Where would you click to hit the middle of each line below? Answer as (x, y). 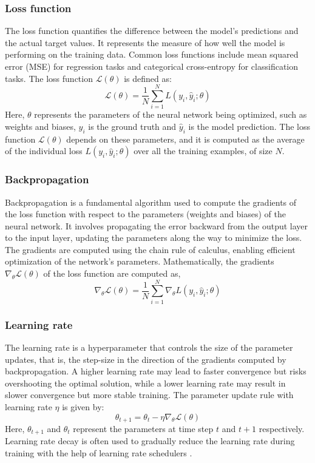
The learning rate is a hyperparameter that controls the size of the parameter (149, 347)
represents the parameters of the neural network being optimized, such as (171, 114)
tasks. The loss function (49, 78)
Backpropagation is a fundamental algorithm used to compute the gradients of (151, 202)
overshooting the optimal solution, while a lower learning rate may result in (145, 383)
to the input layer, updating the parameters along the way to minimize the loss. (154, 238)
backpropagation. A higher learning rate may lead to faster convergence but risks (156, 371)
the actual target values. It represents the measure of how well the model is (145, 42)
